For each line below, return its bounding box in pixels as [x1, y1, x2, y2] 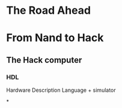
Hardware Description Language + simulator [6, 86, 116, 94]
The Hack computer [6, 55, 82, 65]
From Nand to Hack [6, 31, 104, 45]
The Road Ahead [6, 4, 91, 17]
